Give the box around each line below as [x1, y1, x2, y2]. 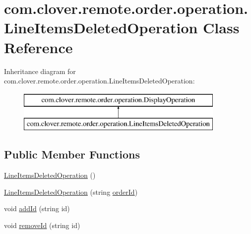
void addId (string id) [4, 203, 70, 214]
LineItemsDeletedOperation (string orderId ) [4, 186, 138, 197]
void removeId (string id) [4, 220, 80, 230]
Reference [4, 37, 73, 57]
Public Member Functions [4, 147, 140, 162]
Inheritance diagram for [4, 66, 76, 76]
